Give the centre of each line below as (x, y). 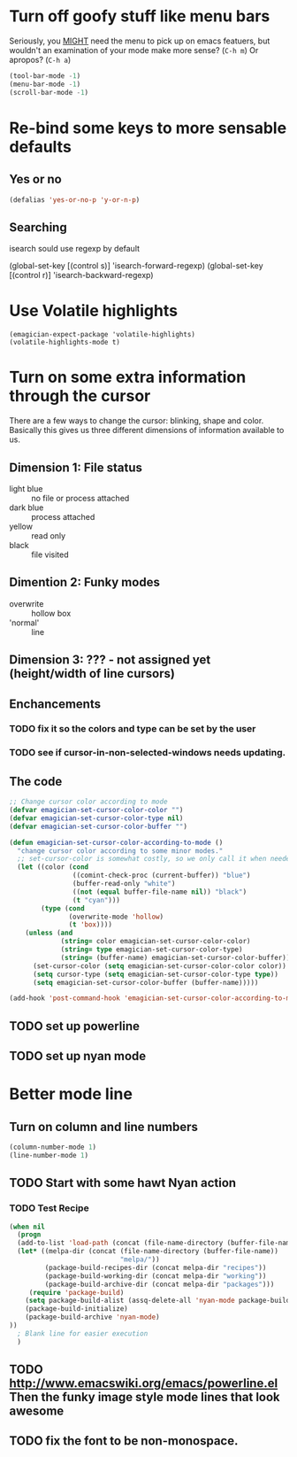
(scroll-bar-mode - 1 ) (49, 92)
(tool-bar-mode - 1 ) (45, 76)
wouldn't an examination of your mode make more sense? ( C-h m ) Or (134, 50)
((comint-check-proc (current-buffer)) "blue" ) (161, 876)
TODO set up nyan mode (78, 1056)
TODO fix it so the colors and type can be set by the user (133, 729)
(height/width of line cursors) (92, 674)
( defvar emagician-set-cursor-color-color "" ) (96, 810)
